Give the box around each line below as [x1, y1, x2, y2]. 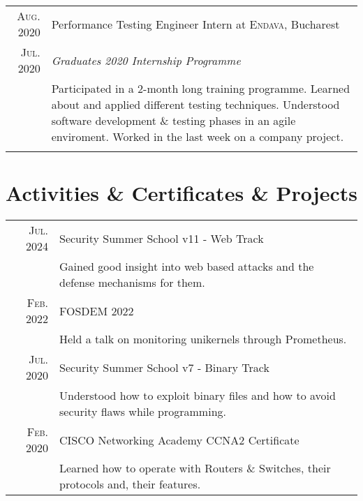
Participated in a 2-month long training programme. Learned [51, 80, 350, 96]
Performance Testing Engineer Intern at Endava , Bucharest [51, 15, 340, 32]
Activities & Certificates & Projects [6, 179, 357, 207]
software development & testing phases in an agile [51, 112, 296, 128]
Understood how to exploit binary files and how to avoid [59, 387, 336, 404]
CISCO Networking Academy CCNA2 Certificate [59, 431, 299, 448]
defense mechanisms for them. [59, 274, 205, 291]
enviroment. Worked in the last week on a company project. [51, 128, 344, 144]
